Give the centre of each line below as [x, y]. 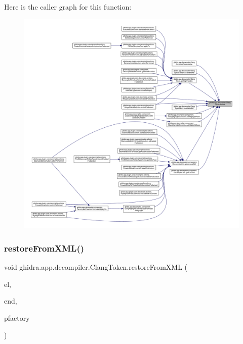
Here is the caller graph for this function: [68, 7]
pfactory [17, 318]
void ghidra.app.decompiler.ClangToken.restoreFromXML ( [96, 267]
